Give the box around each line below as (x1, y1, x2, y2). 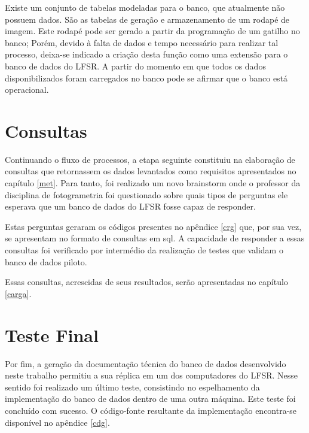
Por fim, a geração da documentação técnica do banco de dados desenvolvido (5, 357, 286, 370)
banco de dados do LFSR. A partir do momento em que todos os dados (5, 59, 266, 72)
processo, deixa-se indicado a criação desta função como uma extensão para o (5, 48, 288, 60)
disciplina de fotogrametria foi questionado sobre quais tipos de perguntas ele (5, 188, 288, 201)
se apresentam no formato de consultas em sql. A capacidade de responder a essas (5, 232, 305, 244)
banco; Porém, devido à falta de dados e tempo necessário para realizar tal (5, 36, 279, 49)
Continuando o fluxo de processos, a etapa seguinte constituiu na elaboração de (5, 153, 295, 165)
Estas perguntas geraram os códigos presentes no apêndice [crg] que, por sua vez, (5, 220, 302, 232)
